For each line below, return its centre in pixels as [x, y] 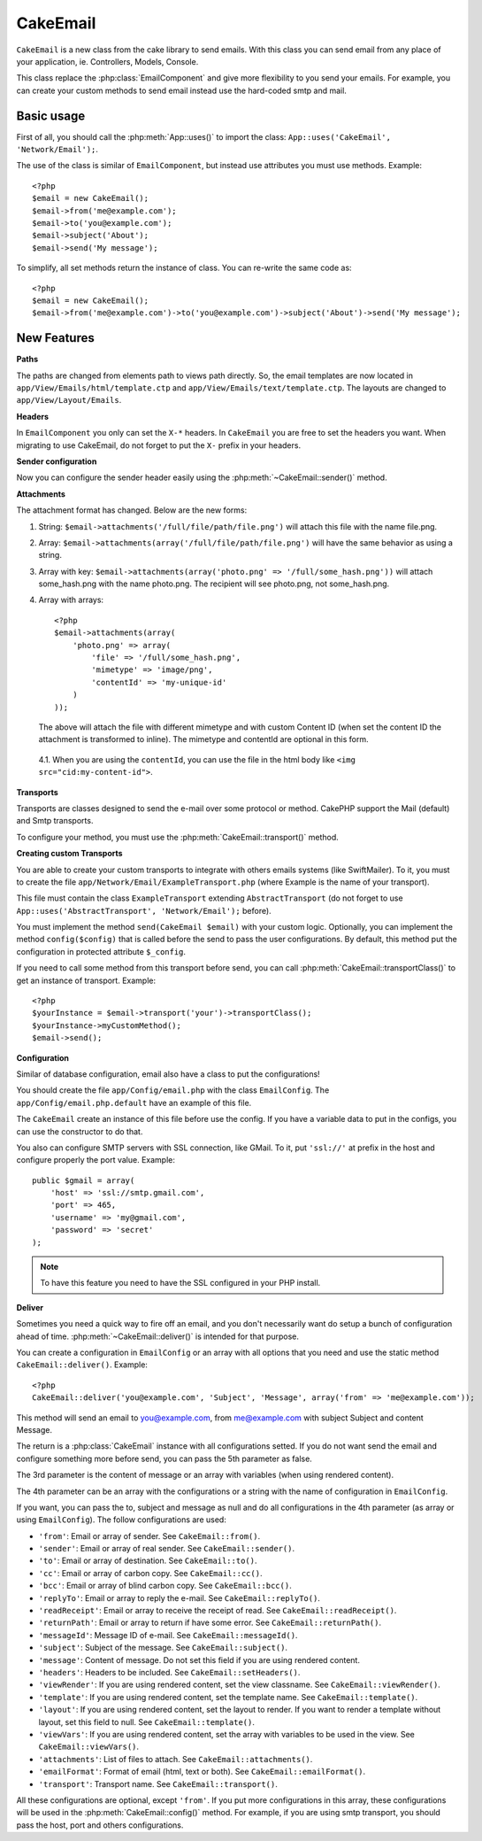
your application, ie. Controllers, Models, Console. [107, 61]
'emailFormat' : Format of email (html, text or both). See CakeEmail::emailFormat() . [202, 1772]
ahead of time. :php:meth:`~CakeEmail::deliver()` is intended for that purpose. [158, 1336]
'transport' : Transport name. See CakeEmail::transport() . [158, 1783]
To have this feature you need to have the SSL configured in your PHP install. [180, 1283]
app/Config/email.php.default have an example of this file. [134, 1102]
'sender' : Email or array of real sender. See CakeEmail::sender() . [167, 1549]
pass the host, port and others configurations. [100, 1825]
